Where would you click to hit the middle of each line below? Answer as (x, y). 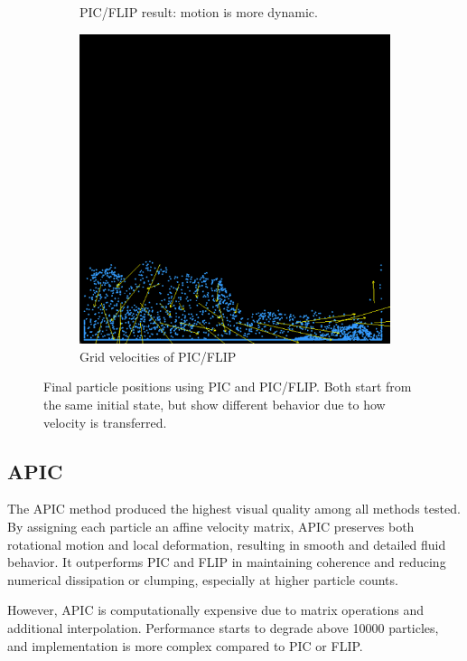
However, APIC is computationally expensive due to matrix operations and (215, 610)
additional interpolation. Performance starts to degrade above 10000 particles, (223, 627)
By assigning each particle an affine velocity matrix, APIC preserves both (211, 527)
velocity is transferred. (105, 422)
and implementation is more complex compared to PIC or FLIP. (185, 645)
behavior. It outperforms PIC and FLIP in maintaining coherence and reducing (227, 562)
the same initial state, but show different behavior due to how (215, 405)
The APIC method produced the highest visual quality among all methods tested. (234, 509)
